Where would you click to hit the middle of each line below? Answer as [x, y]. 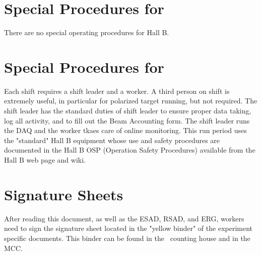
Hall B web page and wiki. [45, 160]
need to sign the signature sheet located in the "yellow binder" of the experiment [128, 228]
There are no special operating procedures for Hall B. [87, 32]
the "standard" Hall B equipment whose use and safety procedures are [112, 140]
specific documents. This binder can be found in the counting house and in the [127, 238]
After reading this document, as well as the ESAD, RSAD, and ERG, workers [124, 218]
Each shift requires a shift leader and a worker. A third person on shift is [117, 91]
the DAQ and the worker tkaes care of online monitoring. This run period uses [125, 130]
